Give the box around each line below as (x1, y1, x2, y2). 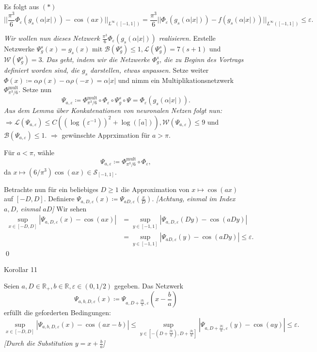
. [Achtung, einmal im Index (152, 193, 236, 204)
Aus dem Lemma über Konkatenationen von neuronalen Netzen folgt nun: (4, 105, 222, 115)
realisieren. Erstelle (158, 33, 216, 43)
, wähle (33, 147, 55, 157)
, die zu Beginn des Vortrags (159, 54, 244, 64)
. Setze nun (18, 84, 52, 95)
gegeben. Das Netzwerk (114, 280, 183, 290)
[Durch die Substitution (4, 338, 73, 348)
